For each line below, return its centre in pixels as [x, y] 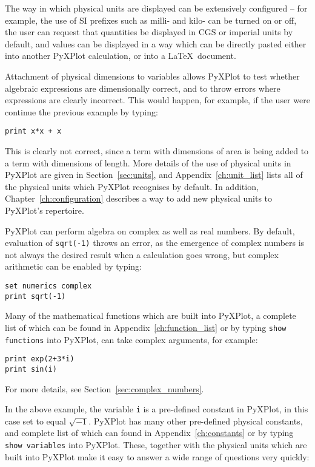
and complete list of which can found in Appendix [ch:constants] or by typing [149, 433]
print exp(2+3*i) [40, 359]
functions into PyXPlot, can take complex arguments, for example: [131, 339]
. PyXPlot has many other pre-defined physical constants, [196, 421]
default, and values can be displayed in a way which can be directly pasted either [156, 43]
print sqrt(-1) [35, 296]
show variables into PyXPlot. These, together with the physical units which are [156, 444]
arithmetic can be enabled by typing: [74, 266]
